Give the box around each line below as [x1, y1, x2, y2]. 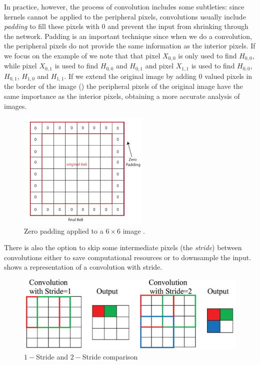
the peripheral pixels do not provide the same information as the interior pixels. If [4, 40, 255, 51]
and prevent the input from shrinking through [107, 21, 248, 31]
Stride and [36, 352, 68, 362]
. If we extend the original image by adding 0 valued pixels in [64, 70, 252, 81]
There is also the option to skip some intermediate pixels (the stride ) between [4, 242, 242, 253]
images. [4, 100, 27, 111]
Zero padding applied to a [24, 225, 103, 236]
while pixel [4, 60, 37, 71]
